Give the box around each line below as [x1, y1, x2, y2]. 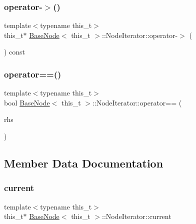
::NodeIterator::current [102, 211, 171, 221]
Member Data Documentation [4, 155, 163, 170]
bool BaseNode [4, 97, 50, 107]
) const [4, 46, 25, 57]
